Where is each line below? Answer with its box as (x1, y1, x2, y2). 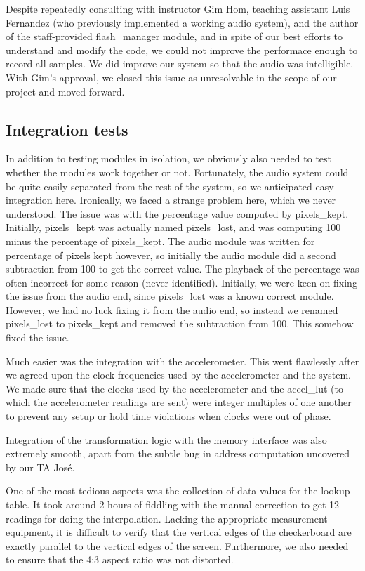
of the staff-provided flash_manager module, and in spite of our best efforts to (6, 29, 343, 44)
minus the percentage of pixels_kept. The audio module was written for (6, 233, 315, 248)
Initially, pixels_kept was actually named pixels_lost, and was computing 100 (6, 220, 341, 235)
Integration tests (6, 118, 128, 140)
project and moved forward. (6, 84, 125, 98)
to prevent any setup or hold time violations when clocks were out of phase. (6, 409, 331, 424)
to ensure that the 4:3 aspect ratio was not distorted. (6, 552, 234, 567)
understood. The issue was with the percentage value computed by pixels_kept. (6, 206, 349, 221)
